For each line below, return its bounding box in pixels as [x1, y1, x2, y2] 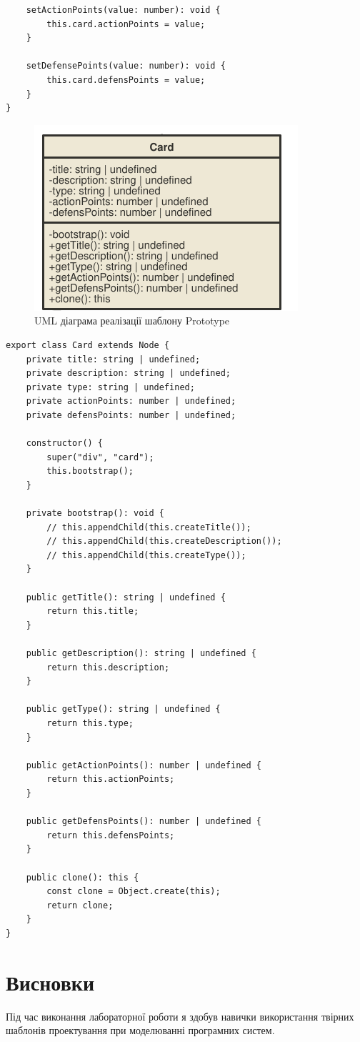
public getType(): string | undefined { [26, 704, 221, 715]
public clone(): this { [26, 872, 139, 883]
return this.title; [46, 606, 139, 617]
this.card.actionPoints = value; [46, 19, 206, 29]
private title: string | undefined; [26, 354, 201, 364]
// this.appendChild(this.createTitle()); [46, 522, 251, 532]
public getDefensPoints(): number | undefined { [26, 816, 261, 827]
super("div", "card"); [46, 452, 154, 462]
